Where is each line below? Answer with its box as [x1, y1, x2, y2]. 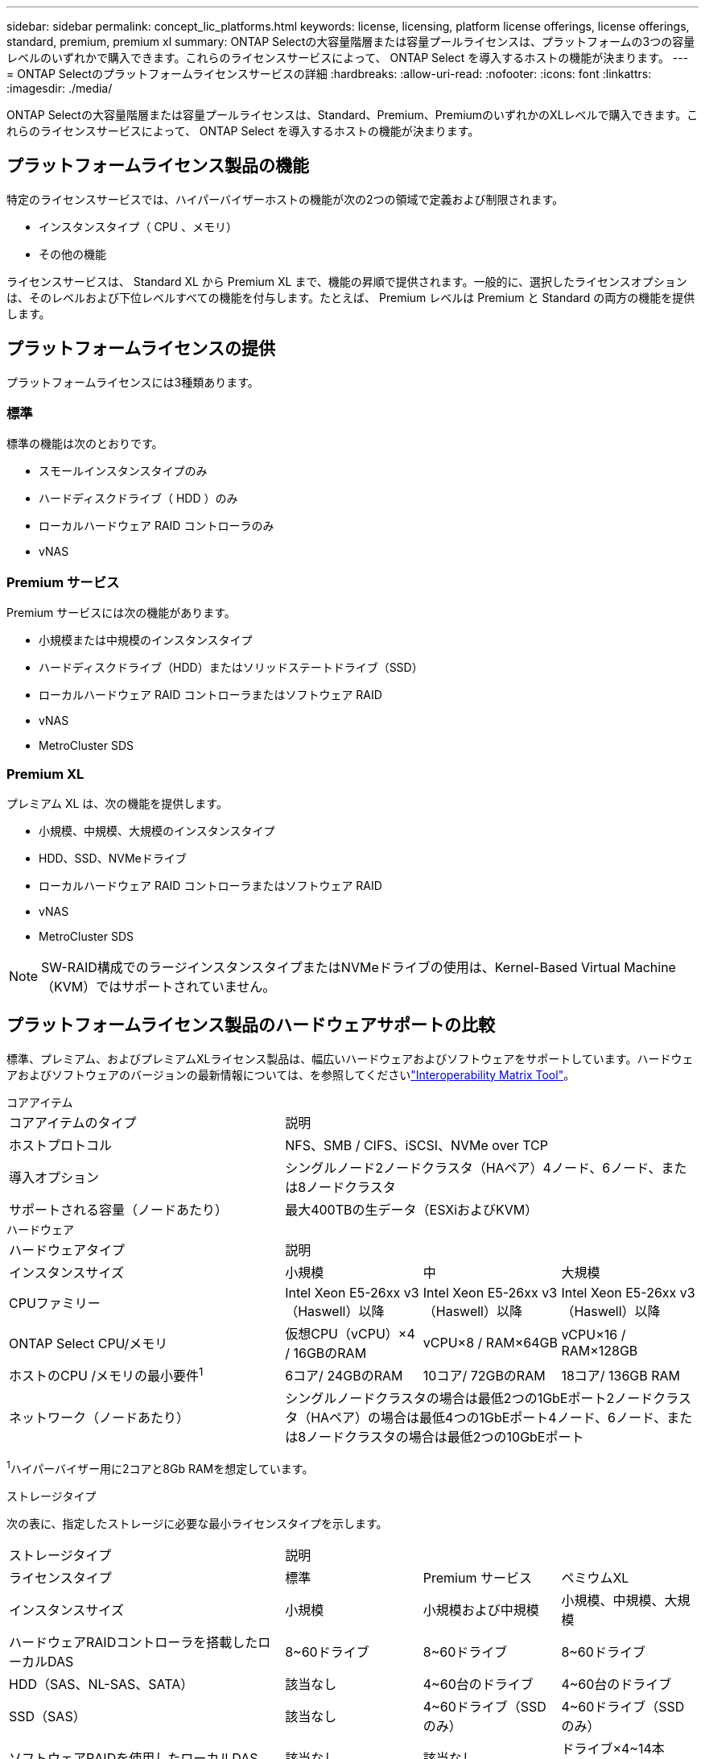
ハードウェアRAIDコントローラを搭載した [9, 1633, 258, 1650]
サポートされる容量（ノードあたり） [9, 1201, 229, 1218]
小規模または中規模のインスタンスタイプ [39, 633, 253, 648]
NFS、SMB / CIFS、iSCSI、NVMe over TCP [285, 1136, 548, 1153]
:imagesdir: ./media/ [6, 81, 113, 95]
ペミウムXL [561, 1569, 629, 1586]
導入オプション [9, 1169, 100, 1186]
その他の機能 [39, 246, 106, 261]
